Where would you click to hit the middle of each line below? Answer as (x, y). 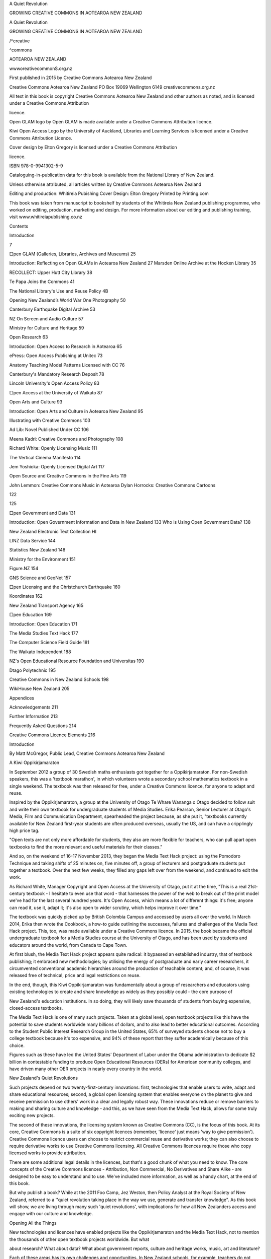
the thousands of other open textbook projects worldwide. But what (79, 1239)
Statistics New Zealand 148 (37, 550)
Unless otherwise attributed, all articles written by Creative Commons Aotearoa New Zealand (105, 184)
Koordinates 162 (26, 596)
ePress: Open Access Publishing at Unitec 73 (56, 356)
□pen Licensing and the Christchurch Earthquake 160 (65, 587)
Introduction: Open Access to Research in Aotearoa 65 (66, 346)
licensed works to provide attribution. (48, 1153)
